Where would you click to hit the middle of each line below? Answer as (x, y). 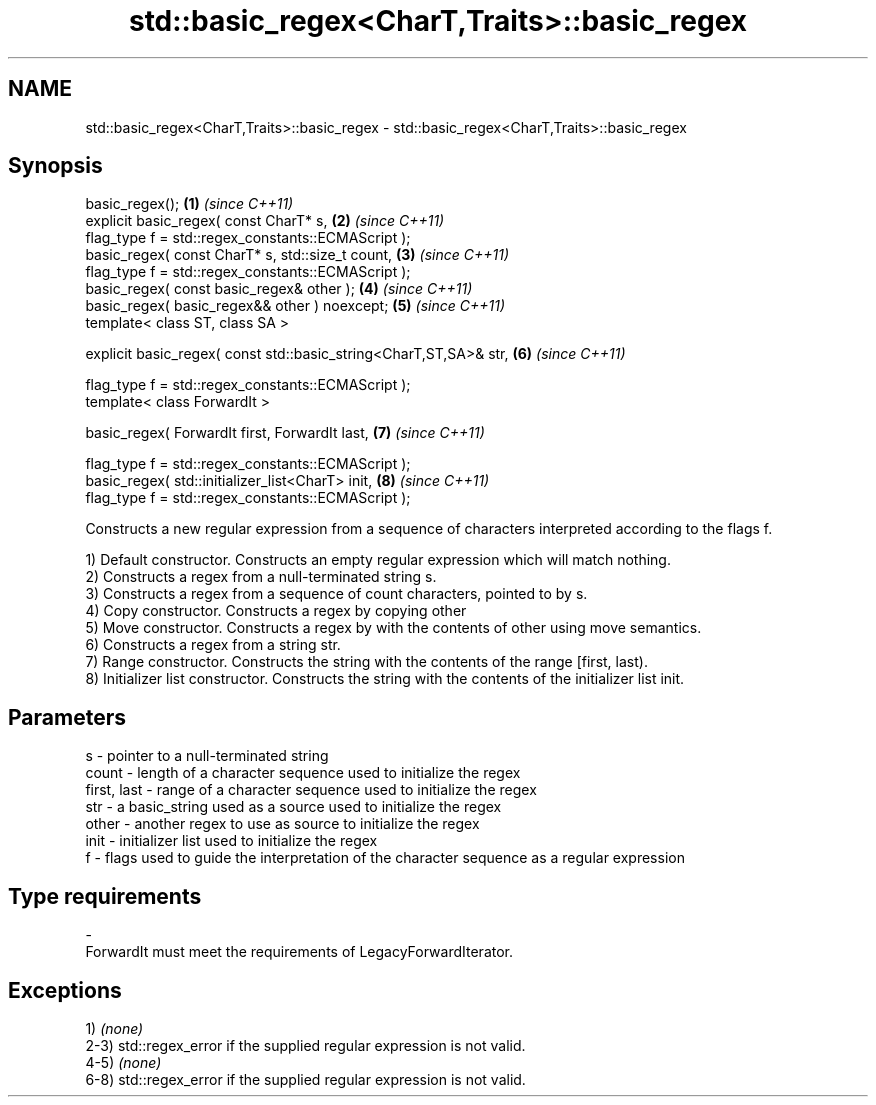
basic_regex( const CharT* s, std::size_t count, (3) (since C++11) (297, 255)
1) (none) (114, 1028)
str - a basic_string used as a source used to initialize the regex (293, 807)
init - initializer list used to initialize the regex (231, 841)
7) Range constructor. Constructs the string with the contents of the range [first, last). (366, 662)
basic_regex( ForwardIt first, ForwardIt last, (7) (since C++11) (285, 433)
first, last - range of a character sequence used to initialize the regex (311, 790)
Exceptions (65, 990)
